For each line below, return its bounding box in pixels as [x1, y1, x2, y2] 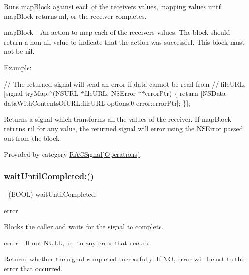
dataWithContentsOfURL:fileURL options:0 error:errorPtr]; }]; [4, 97, 190, 107]
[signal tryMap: [4, 88, 49, 98]
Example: [4, 62, 32, 72]
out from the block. [4, 133, 61, 143]
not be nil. [4, 46, 35, 56]
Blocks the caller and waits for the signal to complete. [4, 221, 164, 231]
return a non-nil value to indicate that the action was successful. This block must [4, 36, 245, 46]
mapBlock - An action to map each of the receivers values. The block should [4, 27, 230, 37]
